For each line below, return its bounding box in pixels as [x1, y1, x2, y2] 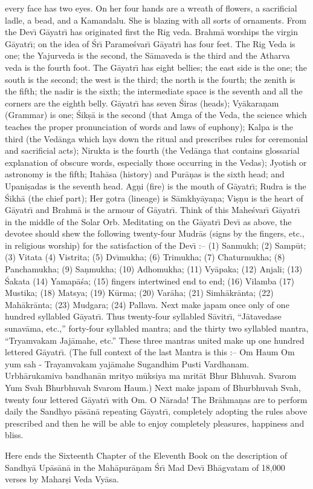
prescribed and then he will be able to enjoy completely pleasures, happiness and [5, 416, 305, 429]
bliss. [5, 428, 24, 441]
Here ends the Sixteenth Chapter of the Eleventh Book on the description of [5, 448, 287, 461]
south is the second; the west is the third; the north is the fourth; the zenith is [5, 73, 295, 85]
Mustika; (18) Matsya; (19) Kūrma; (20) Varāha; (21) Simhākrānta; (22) [5, 286, 274, 299]
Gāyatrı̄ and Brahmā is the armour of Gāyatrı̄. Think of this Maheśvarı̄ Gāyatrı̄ [5, 203, 300, 216]
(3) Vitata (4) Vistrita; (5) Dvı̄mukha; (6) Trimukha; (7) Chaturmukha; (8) [5, 251, 285, 263]
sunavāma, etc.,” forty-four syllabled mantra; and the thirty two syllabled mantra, [5, 322, 309, 335]
